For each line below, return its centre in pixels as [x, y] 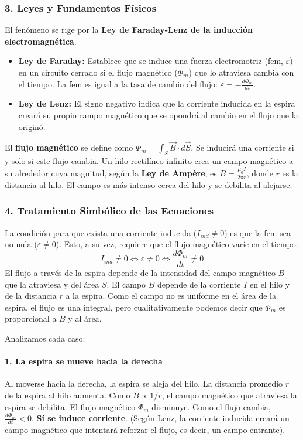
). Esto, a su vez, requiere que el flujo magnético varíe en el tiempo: [177, 244]
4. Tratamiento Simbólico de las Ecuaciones [109, 211]
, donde [260, 173]
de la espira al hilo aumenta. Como [68, 395]
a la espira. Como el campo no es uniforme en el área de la [171, 296]
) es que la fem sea [257, 232]
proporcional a [31, 318]
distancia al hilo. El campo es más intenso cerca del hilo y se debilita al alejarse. [149, 184]
